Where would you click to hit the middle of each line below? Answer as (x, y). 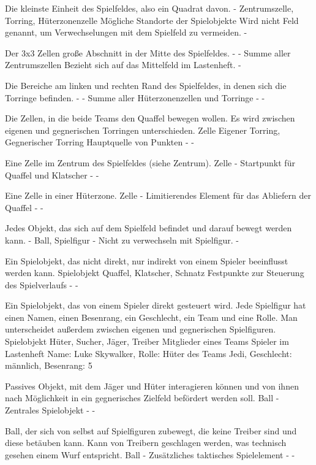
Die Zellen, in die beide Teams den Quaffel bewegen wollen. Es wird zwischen (150, 118)
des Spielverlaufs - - (42, 284)
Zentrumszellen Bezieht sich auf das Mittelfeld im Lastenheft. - (123, 65)
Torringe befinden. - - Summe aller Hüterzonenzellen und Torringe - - (135, 97)
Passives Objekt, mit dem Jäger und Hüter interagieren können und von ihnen (152, 386)
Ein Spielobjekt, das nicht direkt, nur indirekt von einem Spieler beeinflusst (147, 260)
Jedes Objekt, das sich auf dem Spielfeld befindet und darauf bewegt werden (149, 228)
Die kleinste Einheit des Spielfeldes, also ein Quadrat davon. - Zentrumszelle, (149, 8)
